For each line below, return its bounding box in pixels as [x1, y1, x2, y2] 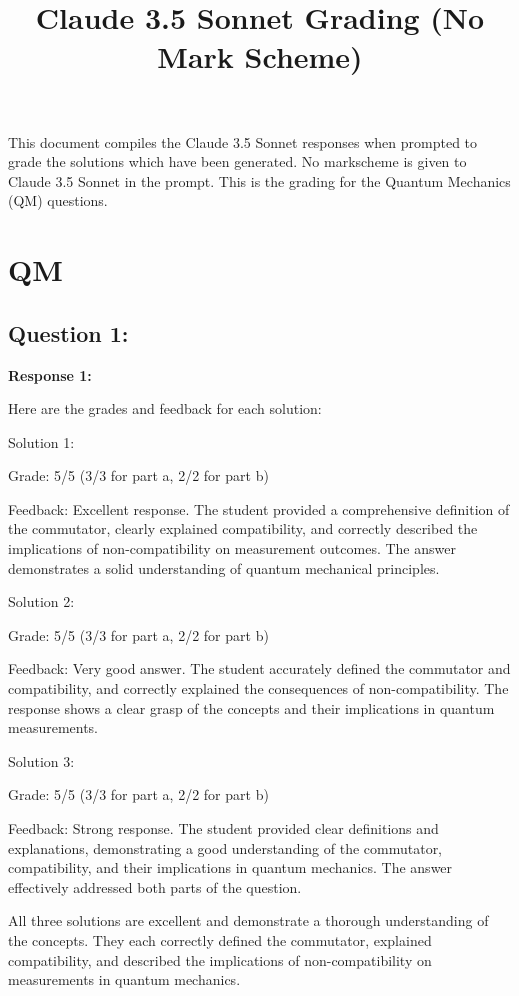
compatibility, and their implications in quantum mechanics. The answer [8, 857, 453, 878]
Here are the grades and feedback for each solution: [8, 398, 322, 419]
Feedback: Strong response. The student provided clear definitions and [8, 818, 439, 839]
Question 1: [8, 317, 129, 348]
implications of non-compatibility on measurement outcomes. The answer [8, 538, 456, 559]
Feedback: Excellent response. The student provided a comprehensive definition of [8, 498, 510, 519]
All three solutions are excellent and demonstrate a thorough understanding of [8, 910, 489, 931]
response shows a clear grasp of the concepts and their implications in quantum [8, 697, 495, 718]
